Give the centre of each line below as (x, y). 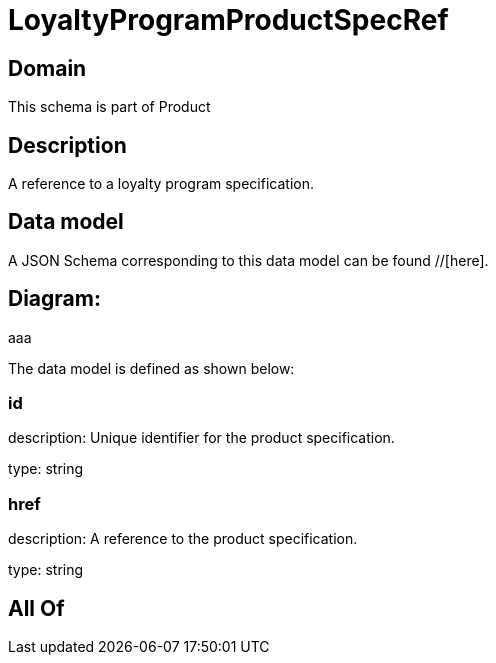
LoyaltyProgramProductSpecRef (228, 20)
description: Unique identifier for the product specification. (201, 438)
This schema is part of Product (109, 107)
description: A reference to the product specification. (183, 539)
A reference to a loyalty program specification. (161, 184)
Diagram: (54, 299)
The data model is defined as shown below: (151, 368)
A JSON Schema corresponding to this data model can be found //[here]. (248, 260)
